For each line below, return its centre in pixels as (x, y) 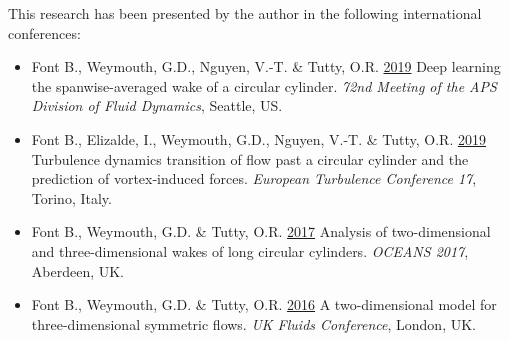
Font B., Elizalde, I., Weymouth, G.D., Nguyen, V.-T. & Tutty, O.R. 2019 (258, 138)
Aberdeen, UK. (78, 270)
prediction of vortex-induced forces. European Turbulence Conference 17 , (254, 178)
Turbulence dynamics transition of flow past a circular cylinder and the (250, 158)
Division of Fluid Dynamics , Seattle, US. (157, 105)
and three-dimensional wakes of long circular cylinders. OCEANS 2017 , (250, 250)
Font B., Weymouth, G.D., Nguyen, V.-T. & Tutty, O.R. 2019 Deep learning (266, 66)
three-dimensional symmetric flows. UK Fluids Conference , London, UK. (253, 323)
